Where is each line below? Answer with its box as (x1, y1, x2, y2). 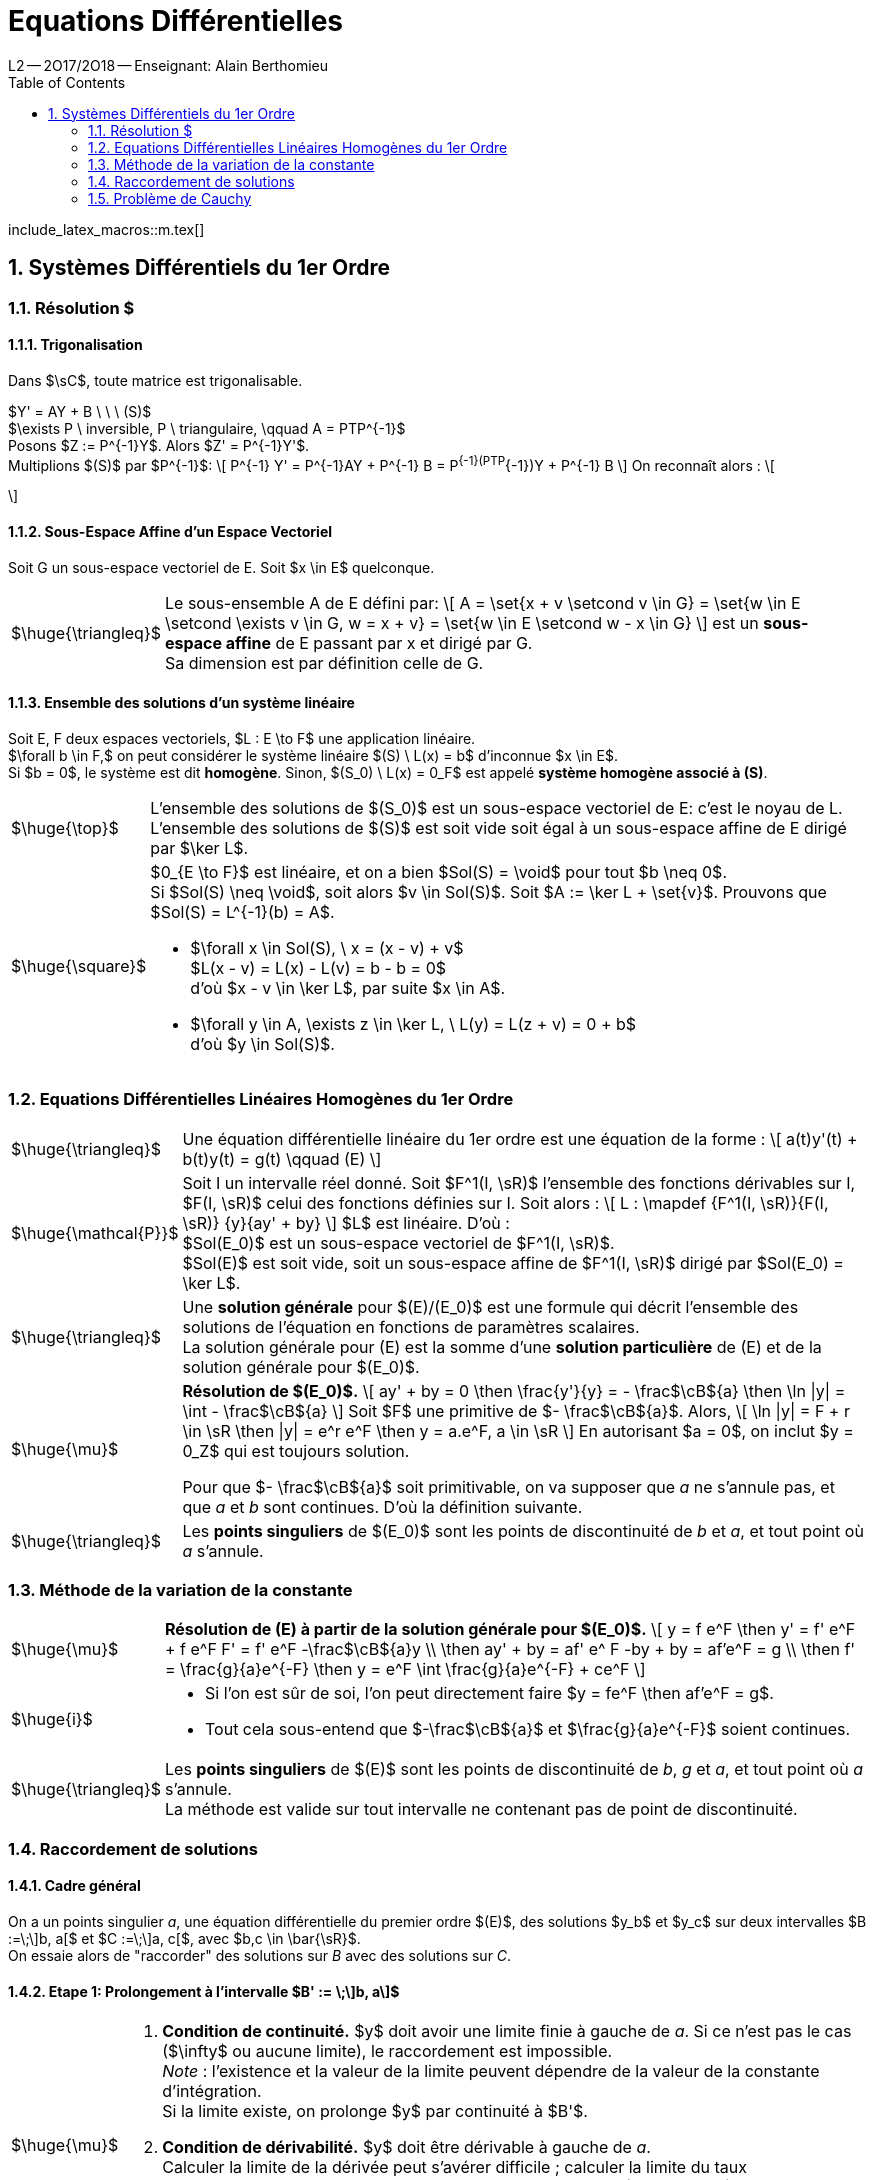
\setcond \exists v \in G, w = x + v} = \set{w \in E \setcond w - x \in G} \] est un (165, 612, 759, 633)
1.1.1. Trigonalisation (8, 336, 143, 354)
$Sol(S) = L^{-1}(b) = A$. (150, 901, 335, 922)
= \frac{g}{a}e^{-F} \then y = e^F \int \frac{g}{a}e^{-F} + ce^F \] (165, 1659, 646, 1680)
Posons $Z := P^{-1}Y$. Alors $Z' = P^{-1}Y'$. (8, 436, 310, 454)
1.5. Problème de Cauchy (88, 189, 252, 207)
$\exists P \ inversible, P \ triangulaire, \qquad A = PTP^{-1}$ (8, 419, 406, 437)
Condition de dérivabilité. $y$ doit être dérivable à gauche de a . (162, 2137, 651, 2158)
